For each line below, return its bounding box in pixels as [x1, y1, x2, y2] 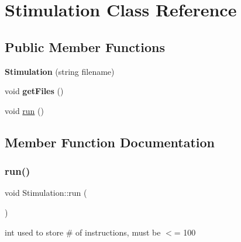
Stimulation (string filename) [5, 65, 115, 77]
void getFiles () [5, 85, 64, 97]
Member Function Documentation [5, 133, 215, 151]
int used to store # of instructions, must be [5, 226, 161, 238]
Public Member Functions [5, 37, 165, 56]
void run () [5, 104, 44, 116]
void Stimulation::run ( [5, 186, 87, 199]
